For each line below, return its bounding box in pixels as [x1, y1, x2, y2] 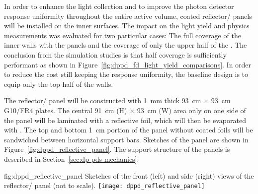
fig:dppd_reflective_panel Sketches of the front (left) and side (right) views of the [4, 170, 254, 181]
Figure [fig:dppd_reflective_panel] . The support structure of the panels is [4, 144, 230, 154]
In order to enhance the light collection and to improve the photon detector [4, 1, 234, 11]
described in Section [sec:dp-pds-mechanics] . [4, 153, 139, 164]
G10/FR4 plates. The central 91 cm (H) [4, 105, 127, 115]
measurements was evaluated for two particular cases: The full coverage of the [4, 30, 241, 40]
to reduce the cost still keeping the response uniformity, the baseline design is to [4, 69, 249, 79]
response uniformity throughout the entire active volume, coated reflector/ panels [4, 10, 252, 21]
